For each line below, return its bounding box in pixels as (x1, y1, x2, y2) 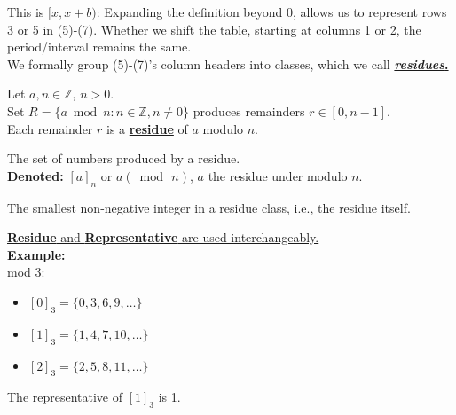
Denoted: (7, 166, 64, 184)
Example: (7, 245, 66, 263)
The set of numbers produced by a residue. (7, 149, 240, 168)
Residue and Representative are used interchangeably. (7, 228, 319, 247)
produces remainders (193, 101, 305, 120)
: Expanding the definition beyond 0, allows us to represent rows (96, 3, 447, 20)
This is (7, 3, 44, 20)
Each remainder (7, 119, 93, 137)
